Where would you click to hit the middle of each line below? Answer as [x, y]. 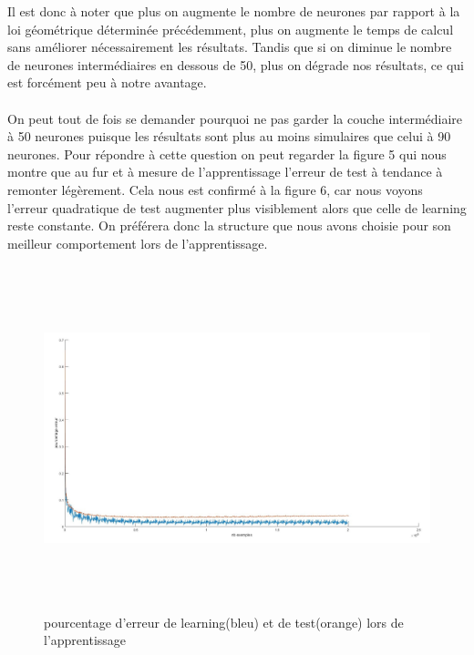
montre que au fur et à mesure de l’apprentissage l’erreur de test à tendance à [225, 172]
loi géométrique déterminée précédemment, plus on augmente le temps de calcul [231, 29]
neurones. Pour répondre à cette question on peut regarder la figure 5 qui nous [227, 154]
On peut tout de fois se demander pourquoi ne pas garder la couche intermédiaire [235, 118]
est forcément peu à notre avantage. [107, 82]
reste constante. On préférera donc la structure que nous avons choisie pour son [229, 225]
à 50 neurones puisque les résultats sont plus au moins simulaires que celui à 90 [229, 136]
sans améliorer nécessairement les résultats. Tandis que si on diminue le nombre [230, 47]
